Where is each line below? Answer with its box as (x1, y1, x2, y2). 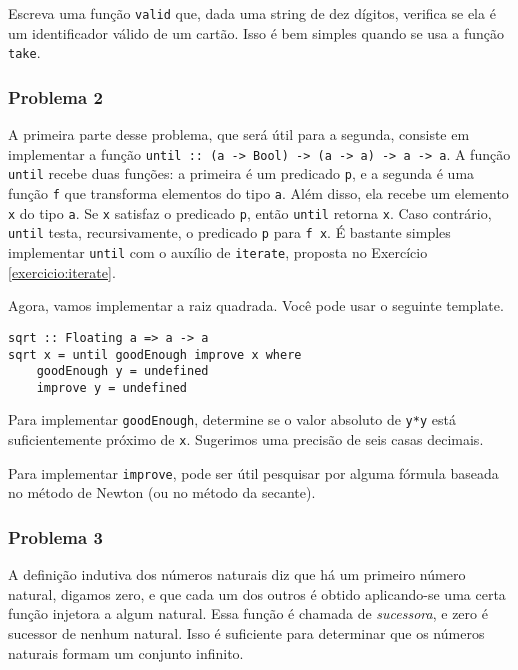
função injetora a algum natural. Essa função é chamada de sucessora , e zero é (8, 603, 488, 624)
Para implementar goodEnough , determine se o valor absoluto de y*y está (8, 409, 456, 430)
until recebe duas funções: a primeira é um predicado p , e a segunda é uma (8, 163, 475, 184)
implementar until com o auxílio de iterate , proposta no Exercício (8, 242, 428, 262)
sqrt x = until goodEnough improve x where (8, 347, 302, 362)
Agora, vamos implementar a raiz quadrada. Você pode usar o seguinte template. (8, 295, 504, 316)
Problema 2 (8, 84, 103, 109)
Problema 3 (8, 524, 103, 549)
